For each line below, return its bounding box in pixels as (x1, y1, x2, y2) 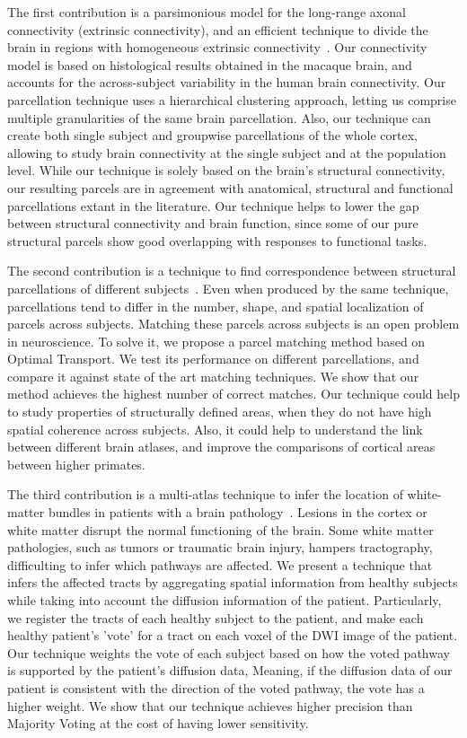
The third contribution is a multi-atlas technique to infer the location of (7, 485, 403, 504)
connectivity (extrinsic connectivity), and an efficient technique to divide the (7, 20, 428, 39)
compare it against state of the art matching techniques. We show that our (7, 366, 419, 385)
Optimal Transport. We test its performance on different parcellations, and (7, 349, 419, 368)
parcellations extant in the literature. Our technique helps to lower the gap (7, 196, 419, 215)
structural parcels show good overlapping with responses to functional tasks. (7, 231, 427, 250)
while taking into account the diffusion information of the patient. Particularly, (7, 591, 442, 609)
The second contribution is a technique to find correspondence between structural (7, 261, 456, 280)
